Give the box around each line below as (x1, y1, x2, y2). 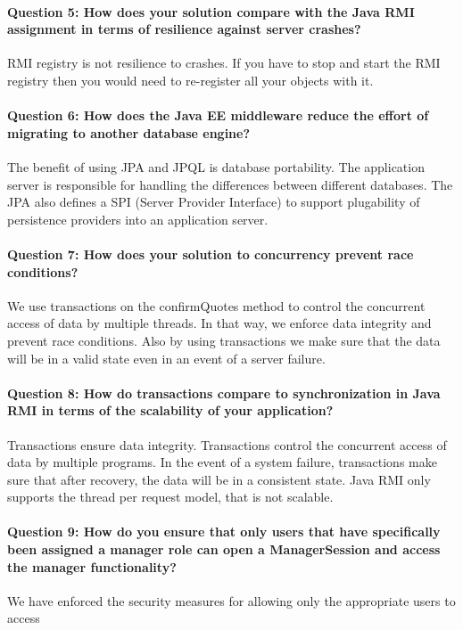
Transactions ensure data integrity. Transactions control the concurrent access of (7, 435, 447, 454)
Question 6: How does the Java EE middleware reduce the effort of (7, 106, 429, 125)
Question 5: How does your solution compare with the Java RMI (7, 2, 415, 20)
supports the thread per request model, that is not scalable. (7, 487, 334, 506)
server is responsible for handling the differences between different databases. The (7, 175, 453, 193)
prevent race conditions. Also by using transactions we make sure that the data (7, 331, 441, 349)
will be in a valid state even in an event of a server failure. (7, 348, 326, 367)
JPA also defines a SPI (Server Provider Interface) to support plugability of (7, 192, 420, 211)
